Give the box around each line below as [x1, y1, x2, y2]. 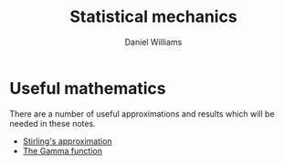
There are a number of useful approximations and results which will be [9, 108, 276, 119]
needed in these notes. [9, 118, 96, 129]
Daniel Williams [124, 36, 183, 47]
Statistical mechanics [69, 6, 237, 27]
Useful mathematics [9, 77, 166, 98]
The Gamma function [22, 145, 103, 156]
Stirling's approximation [22, 135, 112, 147]
